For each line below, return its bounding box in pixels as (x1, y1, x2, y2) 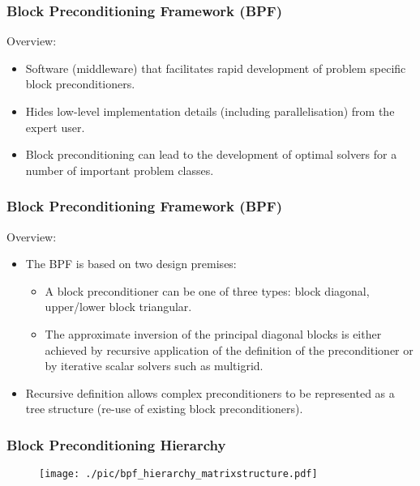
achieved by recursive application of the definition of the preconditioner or (45, 341, 414, 358)
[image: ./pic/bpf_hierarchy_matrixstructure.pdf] (39, 468, 318, 480)
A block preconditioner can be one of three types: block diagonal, (45, 282, 370, 299)
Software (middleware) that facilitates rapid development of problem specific (25, 59, 406, 76)
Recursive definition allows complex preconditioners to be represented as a (25, 384, 395, 401)
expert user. (25, 118, 85, 135)
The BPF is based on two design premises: (25, 255, 237, 272)
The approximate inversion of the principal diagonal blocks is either (45, 325, 382, 342)
